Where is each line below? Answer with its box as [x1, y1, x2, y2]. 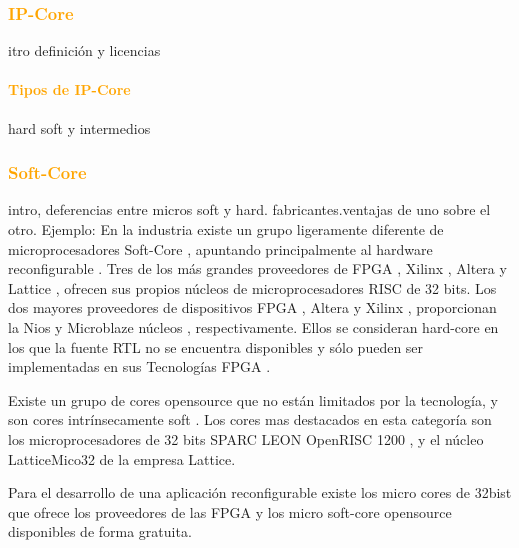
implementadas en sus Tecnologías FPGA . [8, 356, 271, 377]
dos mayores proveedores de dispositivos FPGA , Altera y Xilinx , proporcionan [8, 297, 497, 318]
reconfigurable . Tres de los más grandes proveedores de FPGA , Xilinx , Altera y [8, 258, 507, 279]
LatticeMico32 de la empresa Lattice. [8, 448, 236, 469]
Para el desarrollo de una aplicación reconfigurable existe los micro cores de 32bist [8, 482, 512, 503]
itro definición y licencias [8, 40, 161, 61]
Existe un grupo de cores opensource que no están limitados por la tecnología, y [8, 389, 498, 410]
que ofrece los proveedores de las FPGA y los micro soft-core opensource [8, 501, 452, 522]
